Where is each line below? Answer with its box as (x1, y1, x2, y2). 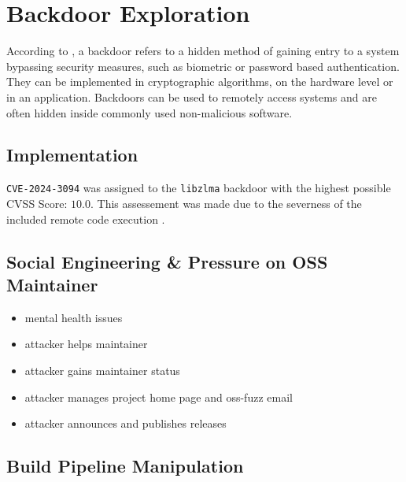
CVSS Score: (6, 195, 68, 211)
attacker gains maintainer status (24, 361, 180, 378)
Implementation (6, 143, 138, 167)
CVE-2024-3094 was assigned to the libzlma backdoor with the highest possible (6, 180, 391, 196)
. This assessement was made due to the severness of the (90, 195, 362, 211)
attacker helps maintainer (24, 336, 148, 352)
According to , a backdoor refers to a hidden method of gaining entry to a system (6, 43, 400, 59)
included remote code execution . (6, 210, 165, 227)
